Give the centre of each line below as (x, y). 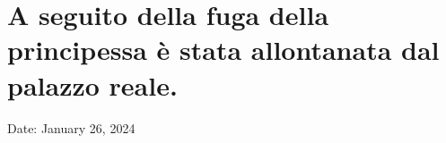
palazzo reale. (92, 84)
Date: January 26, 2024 (71, 127)
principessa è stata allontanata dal (223, 50)
